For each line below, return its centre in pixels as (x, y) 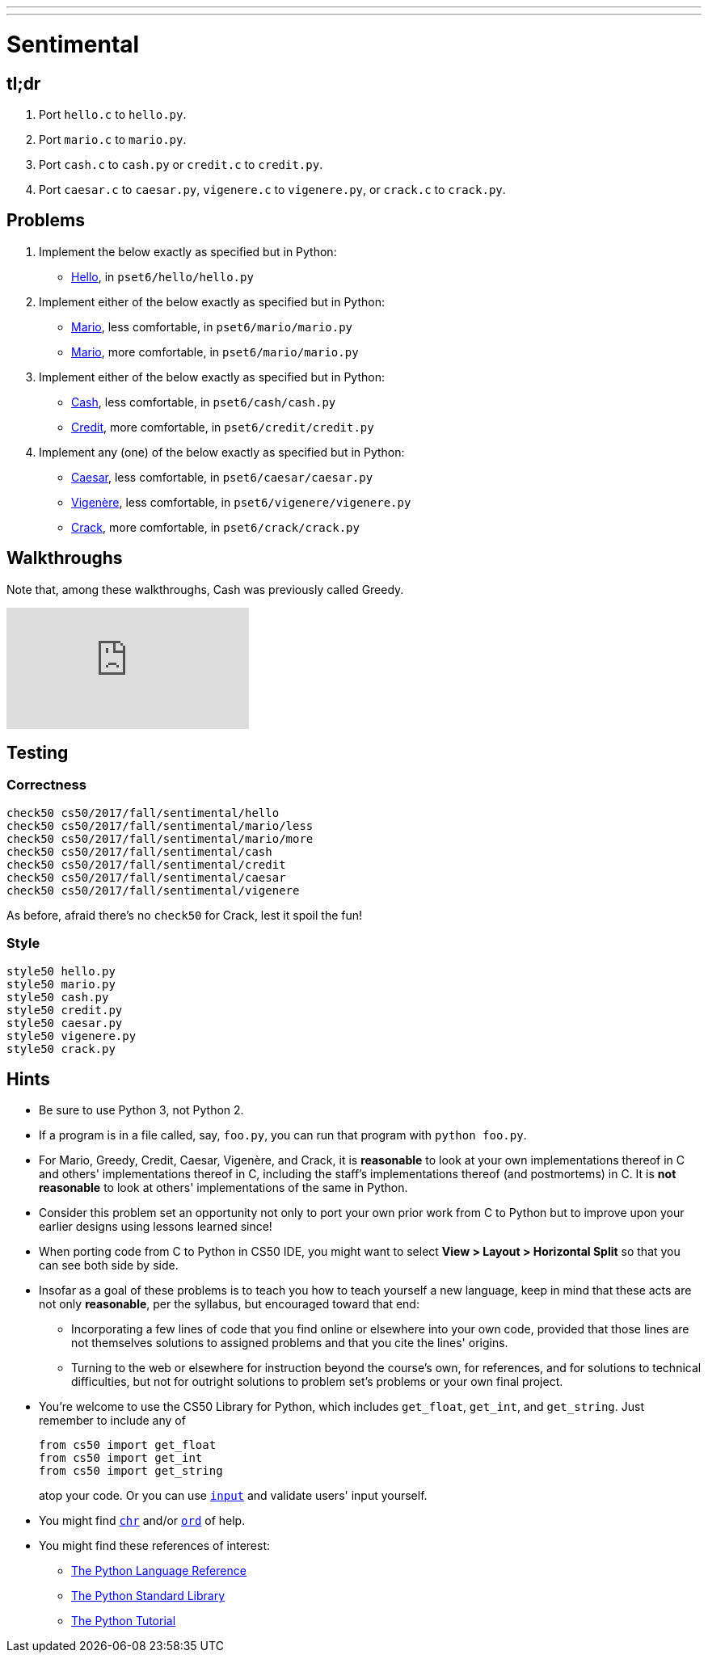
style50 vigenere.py (72, 1036)
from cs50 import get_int (121, 1458)
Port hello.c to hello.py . (113, 114)
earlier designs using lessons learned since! (156, 1227)
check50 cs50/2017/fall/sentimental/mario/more (160, 838)
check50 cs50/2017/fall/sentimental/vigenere (153, 890)
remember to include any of (112, 1421)
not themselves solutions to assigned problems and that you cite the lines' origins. (290, 1343)
